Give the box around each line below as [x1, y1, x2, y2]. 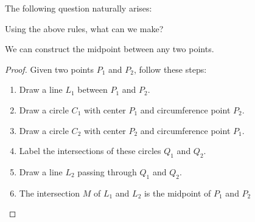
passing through [77, 165, 137, 178]
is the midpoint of [144, 186, 211, 199]
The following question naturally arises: [5, 2, 152, 14]
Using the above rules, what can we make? [5, 22, 164, 35]
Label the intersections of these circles [19, 144, 161, 157]
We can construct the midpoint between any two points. [5, 42, 214, 55]
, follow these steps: [133, 62, 207, 75]
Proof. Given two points [5, 62, 94, 75]
